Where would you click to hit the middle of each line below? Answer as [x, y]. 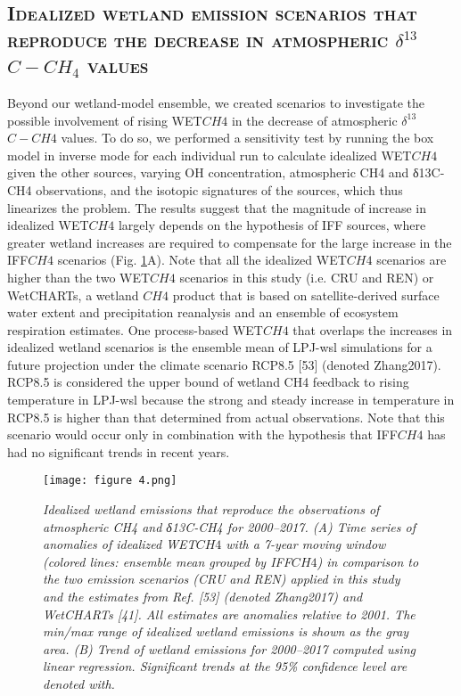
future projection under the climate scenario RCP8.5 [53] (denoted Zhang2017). [224, 364]
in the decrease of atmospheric [314, 120]
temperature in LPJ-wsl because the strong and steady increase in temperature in [231, 400]
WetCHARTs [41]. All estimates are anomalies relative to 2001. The [229, 614]
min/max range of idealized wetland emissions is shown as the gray [226, 631]
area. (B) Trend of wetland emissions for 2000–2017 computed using [229, 648]
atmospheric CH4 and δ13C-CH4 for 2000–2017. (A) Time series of [229, 526]
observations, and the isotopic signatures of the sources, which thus [219, 189]
